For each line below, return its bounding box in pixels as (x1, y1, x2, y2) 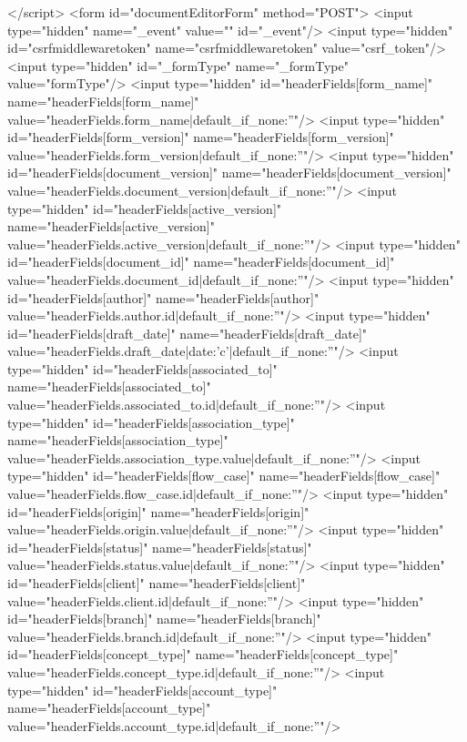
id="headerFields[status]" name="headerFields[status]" (7, 537, 312, 556)
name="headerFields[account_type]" (7, 698, 211, 717)
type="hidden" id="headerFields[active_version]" (7, 198, 282, 218)
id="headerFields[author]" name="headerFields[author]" (7, 288, 320, 307)
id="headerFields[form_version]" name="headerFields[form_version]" (7, 127, 394, 147)
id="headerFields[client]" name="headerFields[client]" (7, 574, 306, 592)
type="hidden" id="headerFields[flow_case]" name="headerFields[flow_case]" (7, 466, 441, 485)
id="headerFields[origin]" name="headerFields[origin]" (7, 502, 310, 521)
